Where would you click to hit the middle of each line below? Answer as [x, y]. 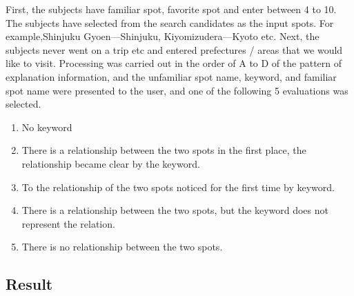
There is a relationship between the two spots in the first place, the [164, 150]
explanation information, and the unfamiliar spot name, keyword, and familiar [171, 76]
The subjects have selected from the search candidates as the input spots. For [170, 22]
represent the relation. [68, 223]
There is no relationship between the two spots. [122, 247]
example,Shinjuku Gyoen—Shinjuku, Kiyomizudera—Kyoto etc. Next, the [163, 36]
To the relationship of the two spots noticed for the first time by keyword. [178, 187]
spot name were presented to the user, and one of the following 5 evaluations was [177, 90]
